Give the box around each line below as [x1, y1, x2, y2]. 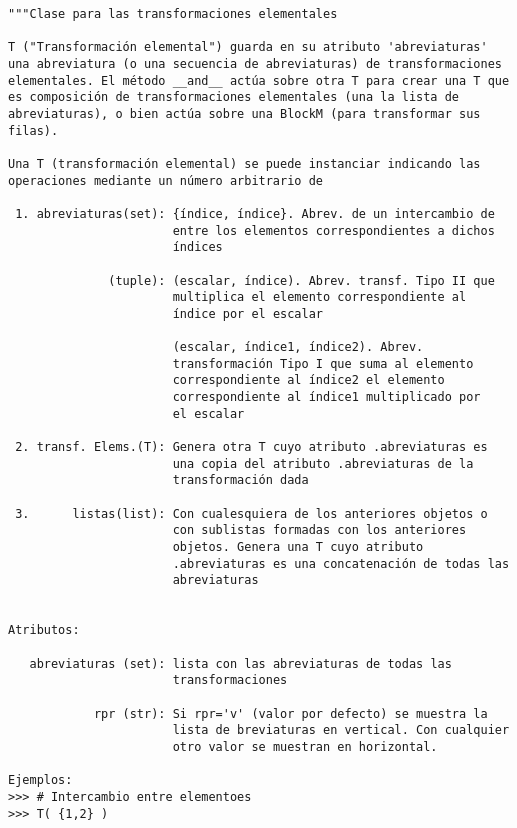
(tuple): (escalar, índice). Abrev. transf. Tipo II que [108, 273, 495, 288]
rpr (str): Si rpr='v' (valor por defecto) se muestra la [93, 706, 488, 721]
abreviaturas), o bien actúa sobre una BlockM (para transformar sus [8, 106, 481, 121]
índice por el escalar [172, 306, 323, 321]
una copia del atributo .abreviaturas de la [172, 456, 474, 471]
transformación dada [172, 473, 309, 488]
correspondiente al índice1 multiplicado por [172, 390, 481, 405]
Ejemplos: [8, 773, 73, 788]
